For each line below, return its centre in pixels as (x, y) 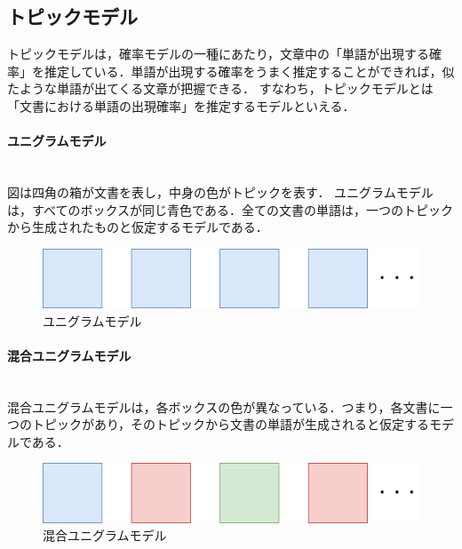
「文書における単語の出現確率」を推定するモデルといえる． (181, 105)
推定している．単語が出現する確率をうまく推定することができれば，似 (249, 71)
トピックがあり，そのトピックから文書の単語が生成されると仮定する (231, 424)
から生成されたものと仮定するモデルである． (138, 227)
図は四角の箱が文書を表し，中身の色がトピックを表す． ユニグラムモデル (220, 191)
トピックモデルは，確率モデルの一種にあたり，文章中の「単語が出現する (219, 54)
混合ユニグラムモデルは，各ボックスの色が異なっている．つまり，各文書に (224, 406)
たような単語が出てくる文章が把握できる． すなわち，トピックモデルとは (220, 88)
